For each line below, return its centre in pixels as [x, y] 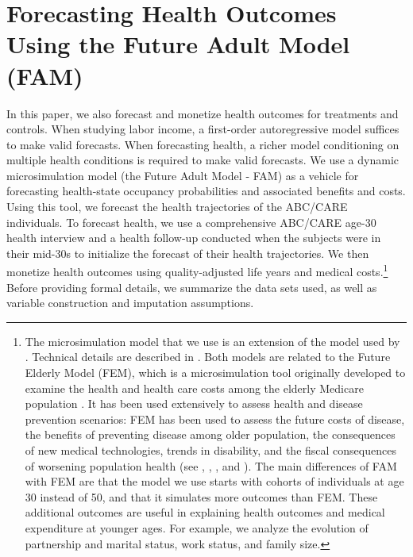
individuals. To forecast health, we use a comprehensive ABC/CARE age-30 [191, 222]
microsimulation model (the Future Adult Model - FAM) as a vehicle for [183, 175]
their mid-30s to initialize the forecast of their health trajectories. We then [188, 253]
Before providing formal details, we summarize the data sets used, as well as [192, 287]
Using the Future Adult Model [178, 44]
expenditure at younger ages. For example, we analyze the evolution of [197, 528]
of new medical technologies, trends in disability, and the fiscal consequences [210, 450]
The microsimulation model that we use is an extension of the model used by [212, 341]
